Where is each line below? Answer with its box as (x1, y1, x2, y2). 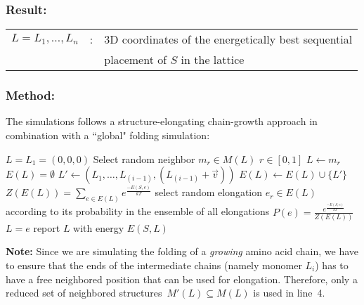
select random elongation (155, 185, 263, 200)
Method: (6, 86, 55, 104)
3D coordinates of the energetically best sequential (104, 31, 353, 48)
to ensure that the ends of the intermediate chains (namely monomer (6, 258, 302, 273)
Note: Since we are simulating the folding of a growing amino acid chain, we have (6, 244, 359, 259)
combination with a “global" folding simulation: (6, 128, 210, 143)
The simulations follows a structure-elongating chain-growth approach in (6, 114, 318, 129)
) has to (315, 258, 349, 273)
